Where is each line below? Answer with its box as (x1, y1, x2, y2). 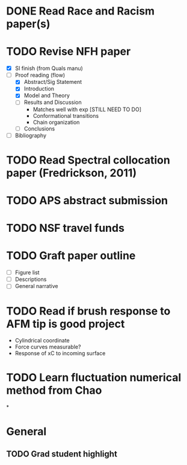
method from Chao (6, 383, 102, 397)
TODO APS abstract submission (6, 194, 168, 207)
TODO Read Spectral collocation (6, 153, 170, 167)
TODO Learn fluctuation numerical (6, 371, 182, 385)
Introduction (23, 85, 55, 92)
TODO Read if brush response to (6, 304, 171, 318)
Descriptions (14, 276, 47, 283)
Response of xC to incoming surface (14, 350, 106, 357)
